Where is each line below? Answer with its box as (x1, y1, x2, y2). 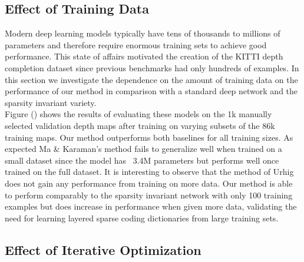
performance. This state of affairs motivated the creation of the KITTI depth (5, 50, 283, 62)
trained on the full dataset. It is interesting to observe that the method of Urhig (5, 165, 294, 178)
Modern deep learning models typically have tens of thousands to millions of (5, 27, 280, 39)
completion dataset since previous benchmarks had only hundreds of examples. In (5, 61, 299, 74)
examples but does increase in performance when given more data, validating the (5, 200, 297, 213)
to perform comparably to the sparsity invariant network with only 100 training (5, 188, 293, 201)
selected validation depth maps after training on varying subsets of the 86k (5, 119, 275, 131)
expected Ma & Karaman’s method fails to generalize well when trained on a (5, 142, 282, 155)
